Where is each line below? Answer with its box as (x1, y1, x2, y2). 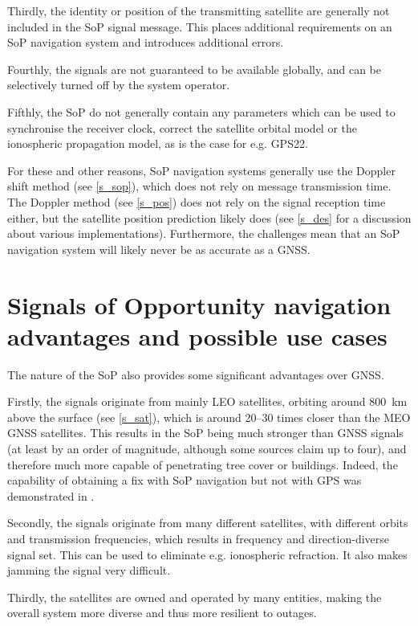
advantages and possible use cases (7, 319, 388, 352)
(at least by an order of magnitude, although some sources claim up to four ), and (7, 440, 407, 456)
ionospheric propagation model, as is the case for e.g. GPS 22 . (7, 135, 308, 152)
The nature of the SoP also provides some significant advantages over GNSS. (7, 366, 384, 383)
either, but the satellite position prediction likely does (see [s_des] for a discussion (7, 209, 412, 226)
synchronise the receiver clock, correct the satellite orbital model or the (7, 119, 358, 136)
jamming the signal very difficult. (7, 562, 171, 579)
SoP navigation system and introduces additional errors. (7, 34, 284, 51)
